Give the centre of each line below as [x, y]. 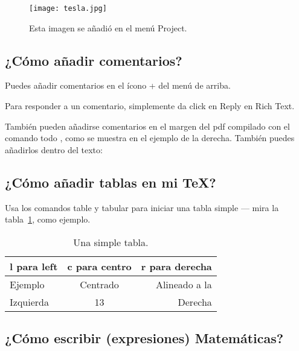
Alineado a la [184, 284]
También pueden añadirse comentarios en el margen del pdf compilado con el [147, 126]
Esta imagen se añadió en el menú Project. [108, 27]
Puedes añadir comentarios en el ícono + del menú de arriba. [118, 85]
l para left [34, 266]
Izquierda [29, 302]
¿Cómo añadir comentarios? [94, 60]
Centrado [99, 284]
